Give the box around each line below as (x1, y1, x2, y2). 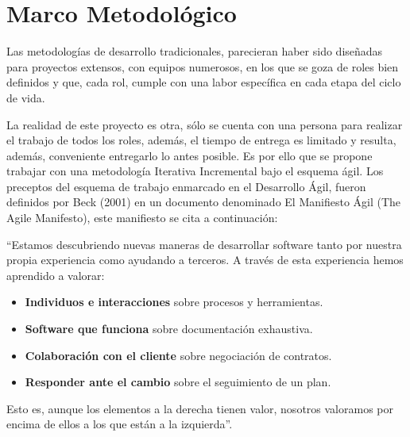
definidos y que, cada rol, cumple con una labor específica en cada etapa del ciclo (6, 74, 401, 90)
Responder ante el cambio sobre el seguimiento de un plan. (25, 374, 331, 390)
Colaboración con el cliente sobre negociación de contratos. (25, 347, 332, 363)
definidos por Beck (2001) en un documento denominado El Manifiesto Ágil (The (6, 194, 401, 210)
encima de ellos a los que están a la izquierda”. (6, 416, 233, 432)
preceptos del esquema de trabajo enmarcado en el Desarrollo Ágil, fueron (6, 178, 366, 194)
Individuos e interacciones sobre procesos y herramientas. (25, 293, 323, 310)
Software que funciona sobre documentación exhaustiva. (25, 320, 313, 337)
